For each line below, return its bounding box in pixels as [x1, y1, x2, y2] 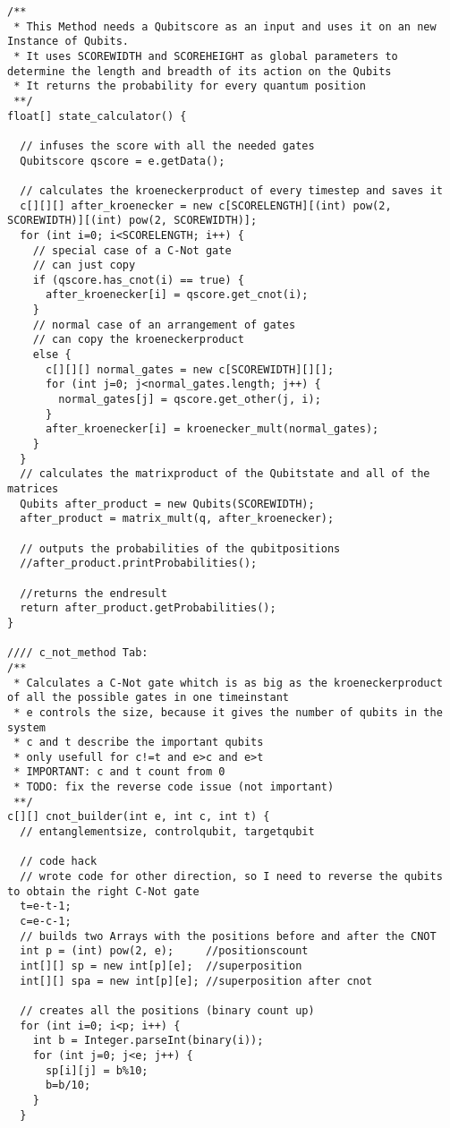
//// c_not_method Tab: [7, 646, 149, 660]
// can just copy [32, 259, 136, 272]
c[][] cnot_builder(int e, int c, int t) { [7, 810, 270, 824]
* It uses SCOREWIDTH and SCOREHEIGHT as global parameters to [13, 49, 398, 63]
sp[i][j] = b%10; [45, 1064, 149, 1077]
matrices [7, 483, 59, 495]
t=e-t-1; [20, 900, 72, 913]
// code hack [20, 855, 98, 868]
